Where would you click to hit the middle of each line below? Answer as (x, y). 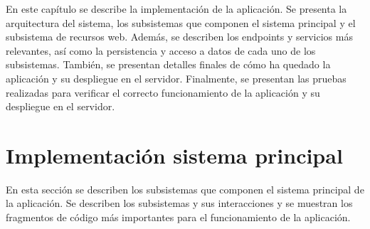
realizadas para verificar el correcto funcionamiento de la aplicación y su (163, 92)
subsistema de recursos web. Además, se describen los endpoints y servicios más (179, 37)
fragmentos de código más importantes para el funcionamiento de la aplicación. (178, 217)
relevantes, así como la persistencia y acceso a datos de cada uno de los (161, 50)
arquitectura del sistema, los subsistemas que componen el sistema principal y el (181, 22)
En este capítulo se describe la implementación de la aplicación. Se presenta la (176, 9)
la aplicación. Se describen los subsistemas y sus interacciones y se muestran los (179, 203)
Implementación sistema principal (174, 155)
